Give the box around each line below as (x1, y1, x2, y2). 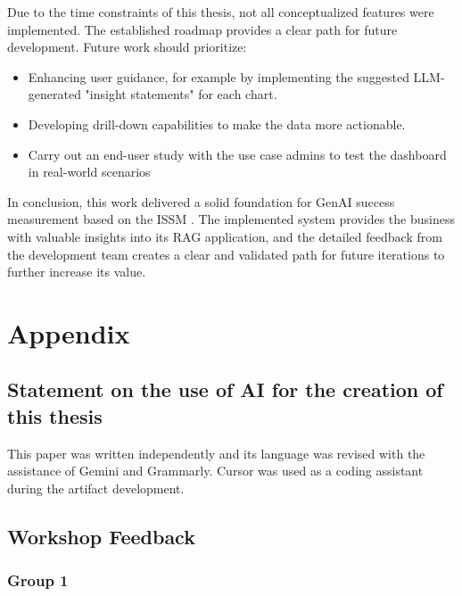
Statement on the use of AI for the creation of (7, 376, 443, 403)
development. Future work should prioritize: (7, 37, 247, 56)
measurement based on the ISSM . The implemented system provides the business (7, 210, 455, 228)
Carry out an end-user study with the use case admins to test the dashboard (28, 145, 447, 163)
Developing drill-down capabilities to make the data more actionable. (28, 114, 406, 133)
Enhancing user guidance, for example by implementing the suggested (28, 67, 409, 86)
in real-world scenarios (28, 162, 151, 181)
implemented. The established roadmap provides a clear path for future (7, 20, 398, 38)
